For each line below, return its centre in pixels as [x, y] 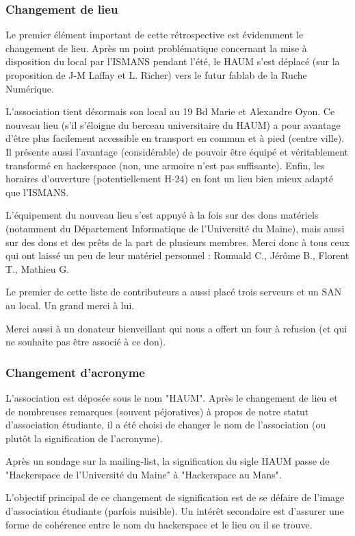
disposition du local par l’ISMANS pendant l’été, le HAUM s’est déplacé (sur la [173, 61]
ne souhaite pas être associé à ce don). [86, 342]
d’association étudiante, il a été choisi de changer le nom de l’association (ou [166, 425]
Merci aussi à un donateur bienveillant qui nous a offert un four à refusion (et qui [176, 328]
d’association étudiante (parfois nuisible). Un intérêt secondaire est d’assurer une [175, 511]
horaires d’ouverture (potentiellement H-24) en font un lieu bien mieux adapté [169, 179]
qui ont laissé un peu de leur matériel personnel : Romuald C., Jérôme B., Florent [177, 255]
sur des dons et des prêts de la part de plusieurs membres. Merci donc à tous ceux [177, 242]
